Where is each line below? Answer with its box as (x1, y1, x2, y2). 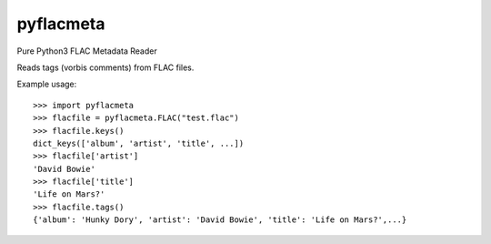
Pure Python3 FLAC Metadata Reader (16, 46, 158, 56)
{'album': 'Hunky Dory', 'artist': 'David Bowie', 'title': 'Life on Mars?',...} (33, 215, 407, 225)
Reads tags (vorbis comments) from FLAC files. (16, 62, 195, 73)
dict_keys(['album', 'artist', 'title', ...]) (33, 137, 245, 148)
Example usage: (16, 78, 77, 90)
